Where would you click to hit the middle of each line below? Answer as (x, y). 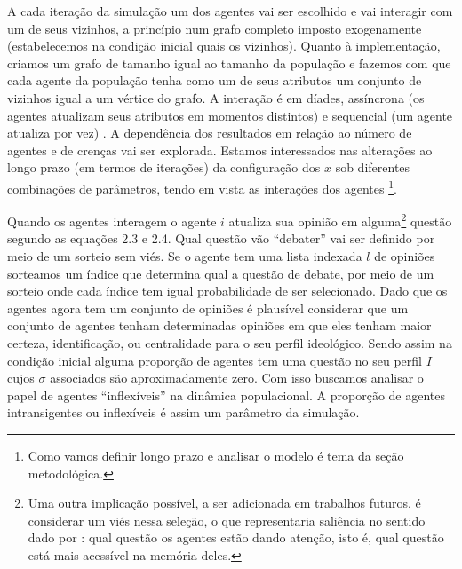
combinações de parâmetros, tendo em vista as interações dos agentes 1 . (202, 186)
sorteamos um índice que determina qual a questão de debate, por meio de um (221, 273)
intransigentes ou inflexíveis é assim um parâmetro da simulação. (183, 412)
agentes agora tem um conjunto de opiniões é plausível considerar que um (208, 308)
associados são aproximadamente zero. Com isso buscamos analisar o (237, 378)
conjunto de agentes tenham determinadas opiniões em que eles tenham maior (219, 325)
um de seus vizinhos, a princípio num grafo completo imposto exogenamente (215, 28)
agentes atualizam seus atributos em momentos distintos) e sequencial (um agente (230, 115)
